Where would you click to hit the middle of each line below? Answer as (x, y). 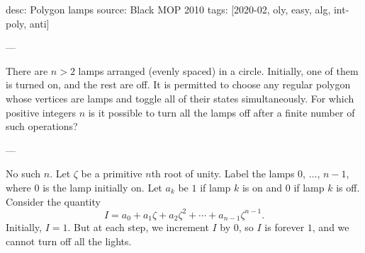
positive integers (41, 112)
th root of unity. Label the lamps (223, 173)
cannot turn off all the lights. (69, 241)
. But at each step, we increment (138, 227)
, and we (331, 227)
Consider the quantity (53, 201)
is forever (285, 227)
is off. (348, 187)
